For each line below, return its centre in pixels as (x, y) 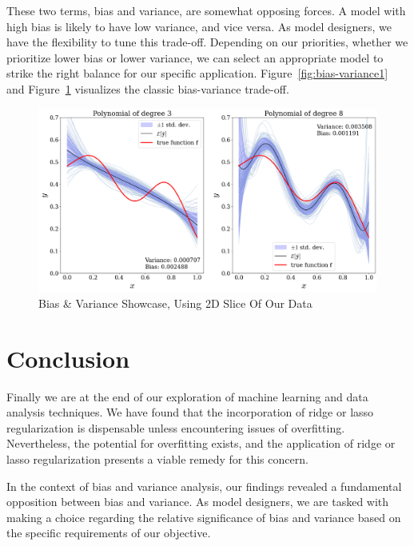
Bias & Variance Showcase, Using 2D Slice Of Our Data (175, 303)
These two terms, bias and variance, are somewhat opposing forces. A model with (206, 10)
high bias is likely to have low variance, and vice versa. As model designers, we (199, 26)
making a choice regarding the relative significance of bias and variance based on (204, 517)
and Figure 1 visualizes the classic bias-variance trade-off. (148, 88)
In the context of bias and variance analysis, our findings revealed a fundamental (204, 486)
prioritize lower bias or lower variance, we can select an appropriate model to (195, 57)
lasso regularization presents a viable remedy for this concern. (157, 459)
